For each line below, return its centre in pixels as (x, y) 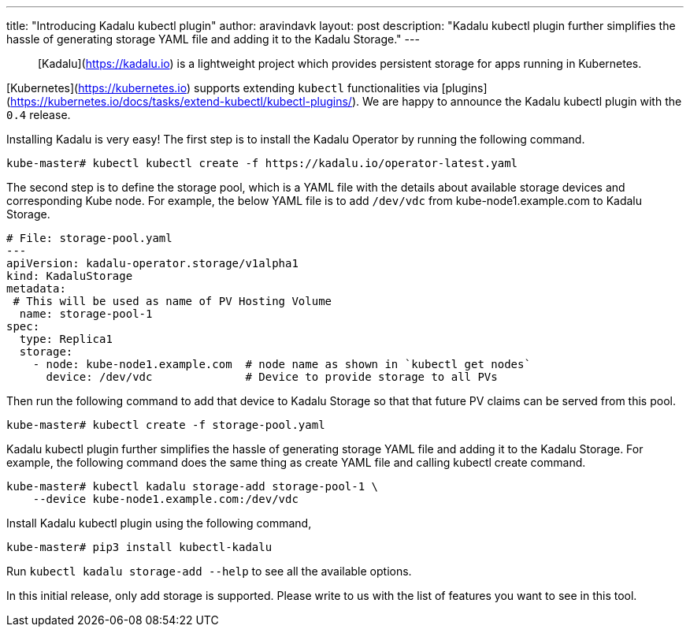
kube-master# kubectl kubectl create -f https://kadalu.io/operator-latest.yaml (262, 163)
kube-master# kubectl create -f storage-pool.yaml (166, 425)
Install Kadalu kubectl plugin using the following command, (159, 523)
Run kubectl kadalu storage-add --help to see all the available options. (209, 571)
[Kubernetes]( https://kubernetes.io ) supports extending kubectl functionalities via (223, 88)
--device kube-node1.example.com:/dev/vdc (165, 499)
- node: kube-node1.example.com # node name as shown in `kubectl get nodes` (282, 364)
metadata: (36, 289)
